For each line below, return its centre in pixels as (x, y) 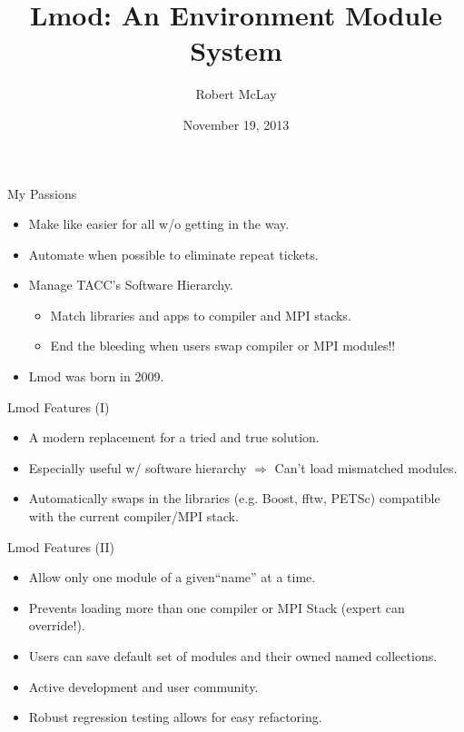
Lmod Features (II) (61, 546)
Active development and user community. (143, 686)
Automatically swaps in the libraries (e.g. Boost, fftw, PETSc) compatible (234, 498)
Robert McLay (236, 94)
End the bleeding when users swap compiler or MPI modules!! (223, 346)
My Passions (42, 193)
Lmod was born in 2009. (96, 376)
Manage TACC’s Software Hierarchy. (131, 285)
